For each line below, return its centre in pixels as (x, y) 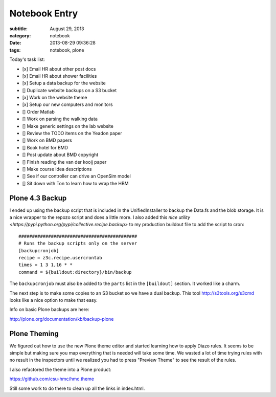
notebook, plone (67, 50)
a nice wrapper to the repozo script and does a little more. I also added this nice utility (100, 217)
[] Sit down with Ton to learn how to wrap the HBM (75, 183)
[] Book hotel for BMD (45, 147)
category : (20, 35)
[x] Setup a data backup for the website (64, 83)
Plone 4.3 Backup (38, 198)
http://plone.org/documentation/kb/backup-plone (62, 319)
